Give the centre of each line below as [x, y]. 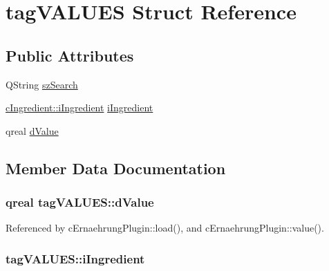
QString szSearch [42, 84]
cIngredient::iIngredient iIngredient [79, 108]
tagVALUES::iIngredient [75, 258]
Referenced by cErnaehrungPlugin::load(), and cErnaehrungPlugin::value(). [165, 228]
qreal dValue [32, 130]
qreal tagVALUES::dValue [80, 202]
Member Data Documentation [116, 168]
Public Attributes [70, 55]
